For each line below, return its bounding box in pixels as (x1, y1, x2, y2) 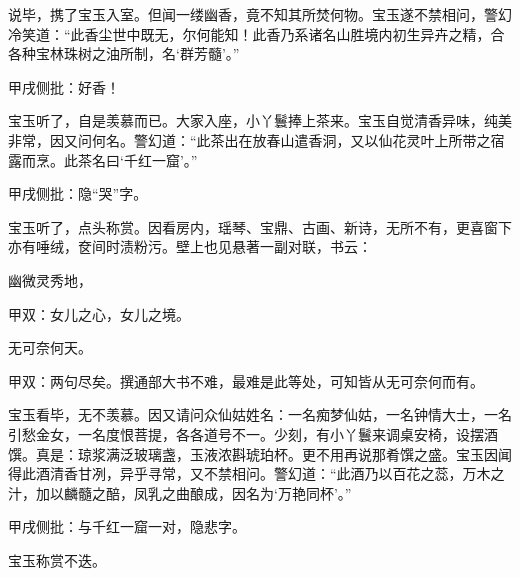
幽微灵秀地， (8, 269, 92, 290)
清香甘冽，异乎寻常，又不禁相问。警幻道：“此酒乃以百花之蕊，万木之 (49, 463, 505, 484)
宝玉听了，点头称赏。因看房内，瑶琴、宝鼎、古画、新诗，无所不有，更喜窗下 (8, 216, 512, 237)
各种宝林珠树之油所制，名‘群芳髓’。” (8, 43, 240, 64)
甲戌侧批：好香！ (8, 76, 120, 97)
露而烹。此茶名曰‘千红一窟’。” (8, 149, 198, 170)
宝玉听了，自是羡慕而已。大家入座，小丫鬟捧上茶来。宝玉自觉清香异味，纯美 (8, 110, 512, 131)
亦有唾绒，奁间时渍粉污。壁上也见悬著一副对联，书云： (8, 236, 372, 257)
